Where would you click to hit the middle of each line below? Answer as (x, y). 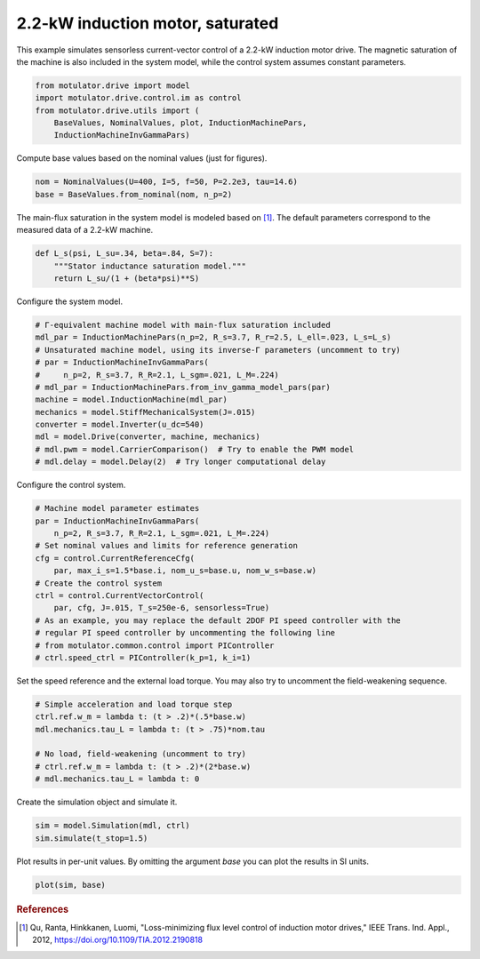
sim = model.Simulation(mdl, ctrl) (112, 826)
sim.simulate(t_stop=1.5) (92, 838)
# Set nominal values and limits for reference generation (166, 546)
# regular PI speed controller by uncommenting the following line (185, 633)
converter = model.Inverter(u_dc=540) (120, 425)
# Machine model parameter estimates (117, 508)
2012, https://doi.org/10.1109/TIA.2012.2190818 (118, 940)
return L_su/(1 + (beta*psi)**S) (127, 278)
